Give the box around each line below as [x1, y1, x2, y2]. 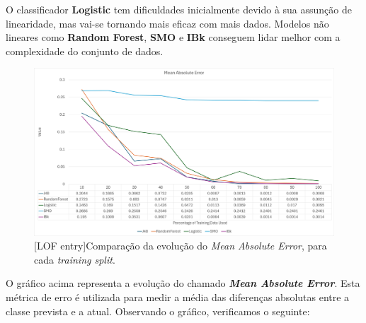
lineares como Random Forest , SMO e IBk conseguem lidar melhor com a [6, 30, 341, 45]
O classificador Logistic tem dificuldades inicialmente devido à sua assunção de [6, 2, 352, 16]
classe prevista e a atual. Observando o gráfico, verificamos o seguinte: [6, 303, 310, 318]
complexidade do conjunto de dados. [6, 43, 164, 58]
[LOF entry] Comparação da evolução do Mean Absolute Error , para [34, 238, 327, 253]
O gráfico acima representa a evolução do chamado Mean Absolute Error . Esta [6, 276, 360, 290]
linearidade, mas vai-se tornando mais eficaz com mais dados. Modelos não [6, 16, 329, 30]
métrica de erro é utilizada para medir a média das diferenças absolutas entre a [6, 290, 350, 304]
